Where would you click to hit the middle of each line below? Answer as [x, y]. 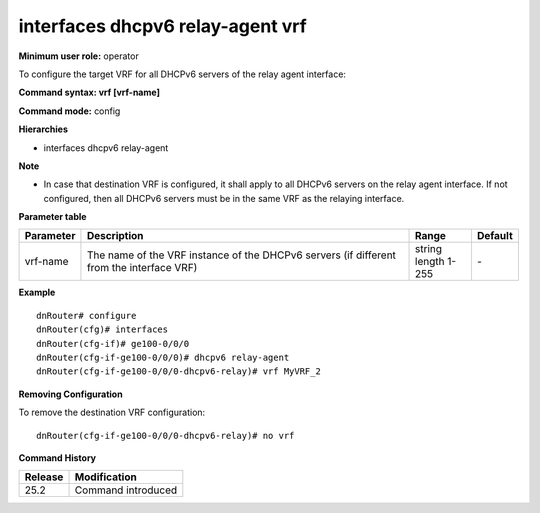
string [429, 249]
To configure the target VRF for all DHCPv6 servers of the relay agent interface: [182, 74]
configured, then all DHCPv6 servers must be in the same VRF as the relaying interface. [224, 198]
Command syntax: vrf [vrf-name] [89, 92]
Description [115, 236]
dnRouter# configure [86, 315]
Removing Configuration [71, 394]
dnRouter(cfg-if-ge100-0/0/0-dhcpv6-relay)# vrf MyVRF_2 [179, 371]
